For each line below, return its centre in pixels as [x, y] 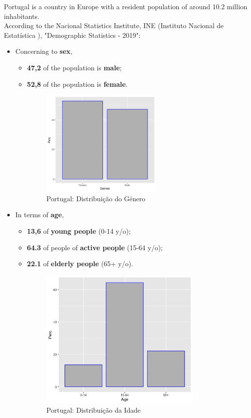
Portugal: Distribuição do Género [96, 198]
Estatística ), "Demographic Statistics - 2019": [72, 35]
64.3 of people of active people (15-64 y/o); [95, 247]
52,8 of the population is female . [77, 84]
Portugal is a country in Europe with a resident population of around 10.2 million [126, 6]
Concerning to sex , [44, 51]
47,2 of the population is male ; [74, 67]
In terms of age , [40, 215]
